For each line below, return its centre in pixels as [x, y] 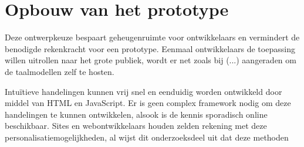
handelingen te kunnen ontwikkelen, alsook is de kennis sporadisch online [136, 114]
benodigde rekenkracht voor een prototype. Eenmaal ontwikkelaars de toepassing [150, 48]
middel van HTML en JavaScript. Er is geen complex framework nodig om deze [148, 103]
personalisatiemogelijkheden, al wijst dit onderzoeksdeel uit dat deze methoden [147, 137]
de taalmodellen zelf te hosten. [60, 71]
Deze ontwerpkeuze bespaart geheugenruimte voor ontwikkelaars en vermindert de [152, 37]
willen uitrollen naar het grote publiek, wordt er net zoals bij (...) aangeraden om [151, 60]
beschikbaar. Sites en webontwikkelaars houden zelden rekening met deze [136, 126]
